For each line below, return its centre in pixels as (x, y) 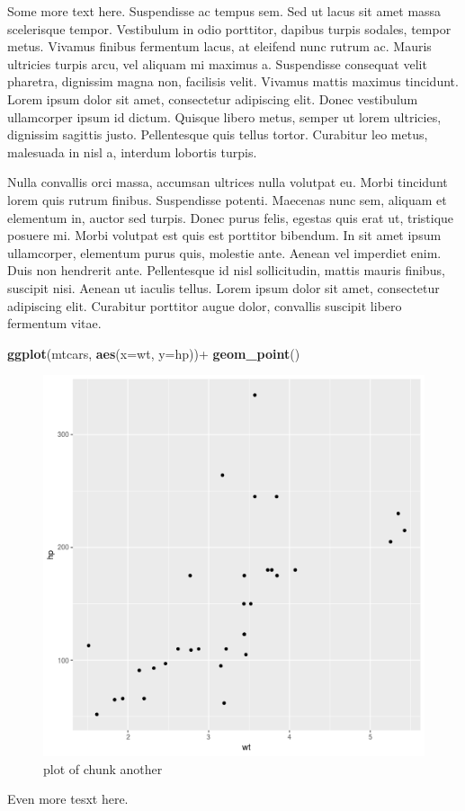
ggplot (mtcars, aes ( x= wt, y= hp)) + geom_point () (154, 353)
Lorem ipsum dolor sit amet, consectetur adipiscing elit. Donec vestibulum (213, 98)
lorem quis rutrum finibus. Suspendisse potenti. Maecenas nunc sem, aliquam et (227, 199)
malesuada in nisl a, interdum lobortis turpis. (132, 152)
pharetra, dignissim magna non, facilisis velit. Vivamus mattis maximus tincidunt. (233, 81)
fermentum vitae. (54, 323)
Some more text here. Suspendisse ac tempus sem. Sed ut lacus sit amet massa (224, 11)
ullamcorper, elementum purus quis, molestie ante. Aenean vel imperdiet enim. (224, 252)
